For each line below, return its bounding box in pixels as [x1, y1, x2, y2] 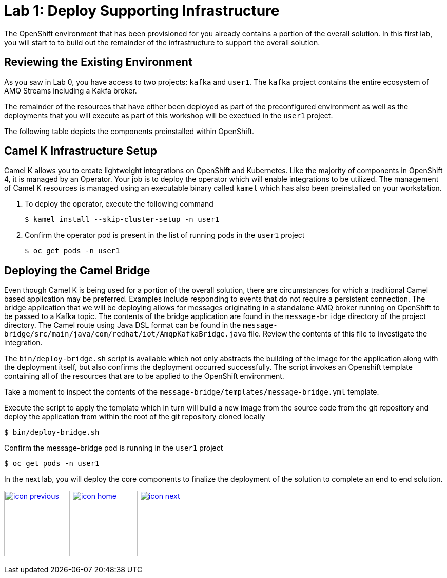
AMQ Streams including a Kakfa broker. [4, 86, 137, 95]
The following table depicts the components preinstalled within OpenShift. [4, 126, 255, 136]
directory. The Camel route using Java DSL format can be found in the [4, 321, 241, 330]
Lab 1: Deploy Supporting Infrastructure [4, 2, 280, 20]
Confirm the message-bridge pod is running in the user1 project [4, 443, 223, 453]
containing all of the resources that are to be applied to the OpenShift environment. [4, 371, 284, 381]
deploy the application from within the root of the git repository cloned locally [4, 412, 265, 421]
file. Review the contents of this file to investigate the [248, 329, 427, 339]
